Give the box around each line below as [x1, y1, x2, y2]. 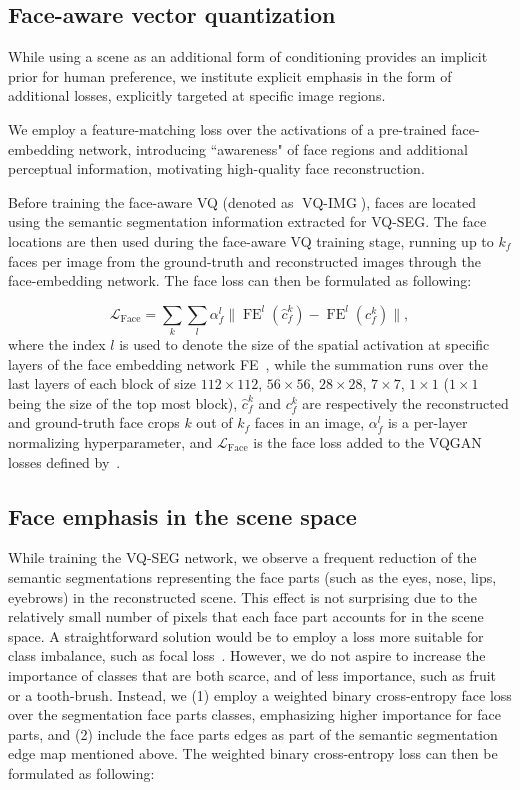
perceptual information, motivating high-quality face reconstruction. [8, 158, 425, 179]
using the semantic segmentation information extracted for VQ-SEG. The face [8, 211, 487, 232]
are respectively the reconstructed [302, 392, 509, 413]
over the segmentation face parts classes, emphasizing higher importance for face [8, 704, 501, 725]
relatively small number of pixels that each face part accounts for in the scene [8, 606, 484, 627]
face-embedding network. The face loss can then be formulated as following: [8, 270, 472, 291]
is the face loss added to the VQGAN [253, 432, 482, 453]
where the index [8, 334, 106, 355]
